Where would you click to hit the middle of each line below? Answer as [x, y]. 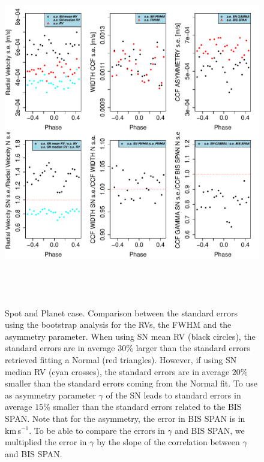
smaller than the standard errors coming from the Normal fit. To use [131, 383]
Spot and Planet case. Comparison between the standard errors [121, 312]
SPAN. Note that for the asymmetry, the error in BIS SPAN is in [125, 418]
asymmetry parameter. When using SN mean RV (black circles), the [130, 336]
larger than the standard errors [193, 348]
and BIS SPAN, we [210, 430]
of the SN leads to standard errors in [173, 395]
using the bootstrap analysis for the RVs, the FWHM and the [118, 324]
